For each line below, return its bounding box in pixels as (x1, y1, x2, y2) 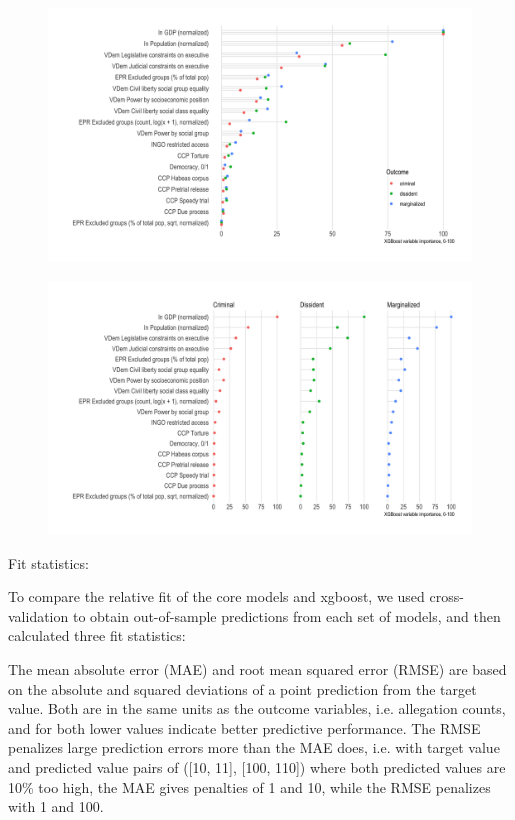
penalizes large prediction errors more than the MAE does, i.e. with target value (8, 737, 500, 758)
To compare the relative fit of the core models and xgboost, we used (8, 586, 425, 607)
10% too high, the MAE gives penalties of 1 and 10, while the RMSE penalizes (8, 776, 491, 797)
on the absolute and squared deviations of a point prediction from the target (8, 678, 477, 699)
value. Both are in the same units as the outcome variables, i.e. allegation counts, (8, 698, 506, 719)
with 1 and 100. (8, 796, 104, 817)
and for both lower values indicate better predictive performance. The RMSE (8, 717, 481, 738)
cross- (429, 586, 464, 607)
